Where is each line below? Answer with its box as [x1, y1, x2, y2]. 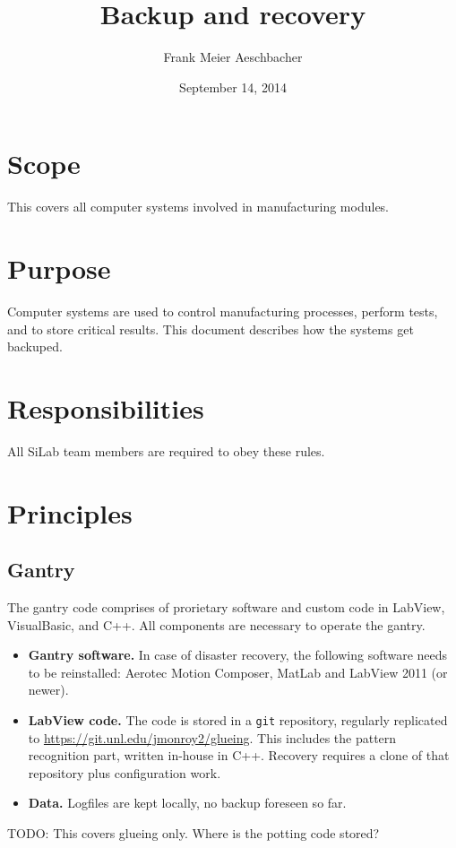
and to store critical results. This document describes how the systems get [7, 319, 414, 338]
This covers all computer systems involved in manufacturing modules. [7, 197, 390, 216]
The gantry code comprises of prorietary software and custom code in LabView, [7, 598, 445, 617]
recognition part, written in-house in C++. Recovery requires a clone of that [28, 746, 450, 765]
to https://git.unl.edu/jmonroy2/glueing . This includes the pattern [28, 728, 397, 747]
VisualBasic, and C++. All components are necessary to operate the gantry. [7, 615, 426, 634]
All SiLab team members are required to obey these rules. [7, 441, 325, 460]
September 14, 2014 [179, 77, 287, 96]
